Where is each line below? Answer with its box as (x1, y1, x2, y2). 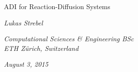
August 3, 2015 (4, 59, 48, 69)
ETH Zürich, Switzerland (4, 43, 79, 53)
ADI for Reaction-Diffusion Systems (4, 1, 110, 11)
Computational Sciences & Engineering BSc (4, 34, 134, 44)
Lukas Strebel (4, 17, 43, 27)
